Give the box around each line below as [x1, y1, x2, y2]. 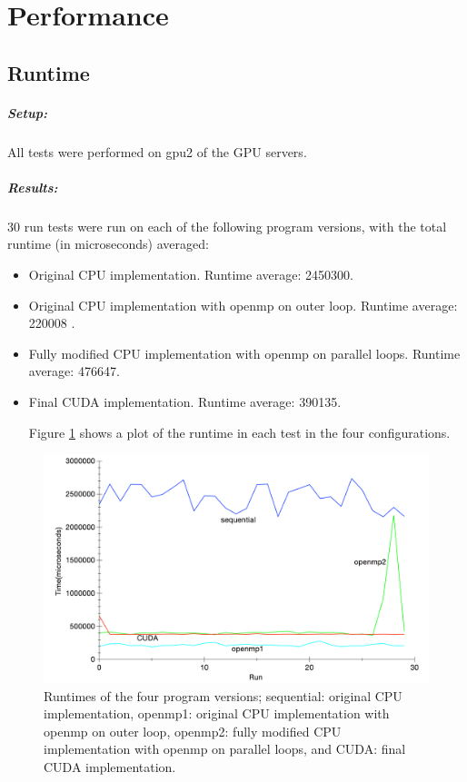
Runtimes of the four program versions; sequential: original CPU [44, 686, 402, 705]
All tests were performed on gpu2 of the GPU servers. [7, 142, 307, 161]
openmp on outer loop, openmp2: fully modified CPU [44, 721, 342, 740]
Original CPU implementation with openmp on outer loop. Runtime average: [28, 295, 458, 314]
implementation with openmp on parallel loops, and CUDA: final [44, 739, 406, 758]
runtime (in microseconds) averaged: [7, 234, 209, 253]
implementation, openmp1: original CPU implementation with [44, 704, 390, 723]
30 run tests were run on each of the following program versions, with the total [7, 216, 447, 235]
